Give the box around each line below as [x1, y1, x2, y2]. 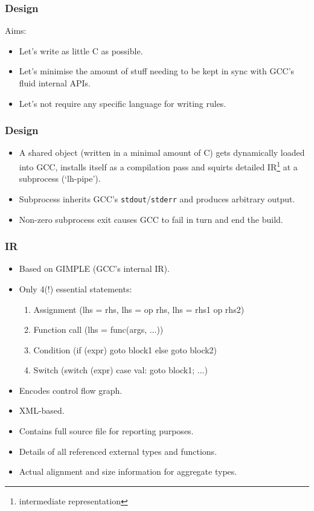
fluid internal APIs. [19, 77, 91, 89]
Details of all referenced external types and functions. [19, 445, 217, 457]
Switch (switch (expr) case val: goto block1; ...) [33, 364, 208, 376]
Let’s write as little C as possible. [19, 44, 143, 57]
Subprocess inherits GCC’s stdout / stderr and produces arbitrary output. [19, 192, 295, 205]
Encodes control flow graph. [19, 384, 123, 396]
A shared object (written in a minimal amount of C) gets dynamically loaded [19, 146, 305, 159]
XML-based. [19, 404, 65, 417]
